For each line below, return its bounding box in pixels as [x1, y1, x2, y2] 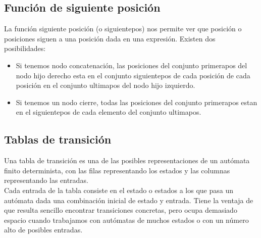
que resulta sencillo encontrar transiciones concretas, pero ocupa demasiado [4, 205, 237, 215]
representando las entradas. [4, 175, 88, 185]
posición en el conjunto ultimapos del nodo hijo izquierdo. [16, 80, 195, 90]
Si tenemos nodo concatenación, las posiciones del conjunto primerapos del [16, 60, 247, 70]
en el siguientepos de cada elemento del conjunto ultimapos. [16, 107, 201, 117]
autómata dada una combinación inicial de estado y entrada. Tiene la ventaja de [4, 195, 253, 205]
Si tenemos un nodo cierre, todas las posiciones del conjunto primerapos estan [16, 97, 257, 107]
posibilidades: [4, 43, 46, 54]
